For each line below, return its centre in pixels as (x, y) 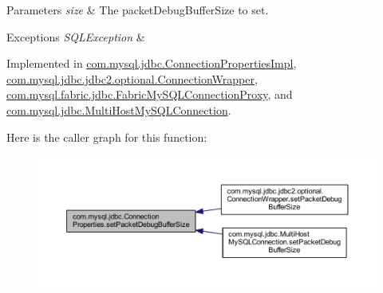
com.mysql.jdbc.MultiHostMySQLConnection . (119, 109)
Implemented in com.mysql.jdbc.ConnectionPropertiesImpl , (152, 63)
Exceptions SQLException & (76, 36)
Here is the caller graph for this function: (107, 137)
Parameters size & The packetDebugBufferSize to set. (138, 10)
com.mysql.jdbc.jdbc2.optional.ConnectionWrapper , (132, 78)
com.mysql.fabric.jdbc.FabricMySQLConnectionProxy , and (150, 94)
